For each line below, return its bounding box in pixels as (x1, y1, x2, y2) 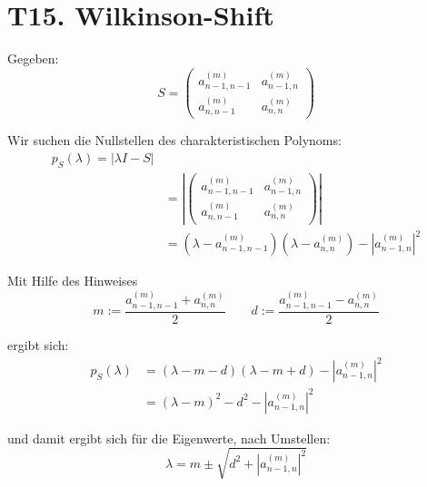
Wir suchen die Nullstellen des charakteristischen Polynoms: (7, 131, 342, 150)
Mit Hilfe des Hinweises (7, 271, 138, 290)
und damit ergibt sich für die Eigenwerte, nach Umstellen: (7, 428, 331, 447)
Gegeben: (7, 49, 59, 68)
